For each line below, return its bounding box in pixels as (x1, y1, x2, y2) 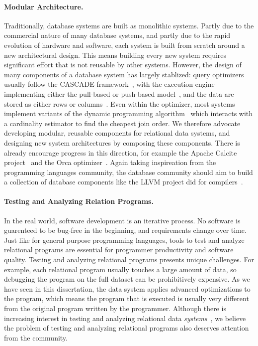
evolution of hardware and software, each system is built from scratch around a (4, 39, 245, 50)
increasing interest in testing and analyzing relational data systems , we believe (4, 313, 246, 323)
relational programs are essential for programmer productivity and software (4, 244, 234, 255)
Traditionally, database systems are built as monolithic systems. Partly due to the (4, 20, 254, 30)
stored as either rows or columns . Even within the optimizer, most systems (4, 98, 235, 109)
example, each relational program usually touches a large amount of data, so (4, 264, 237, 274)
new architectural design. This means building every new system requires (4, 49, 227, 60)
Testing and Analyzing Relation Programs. (4, 196, 154, 206)
